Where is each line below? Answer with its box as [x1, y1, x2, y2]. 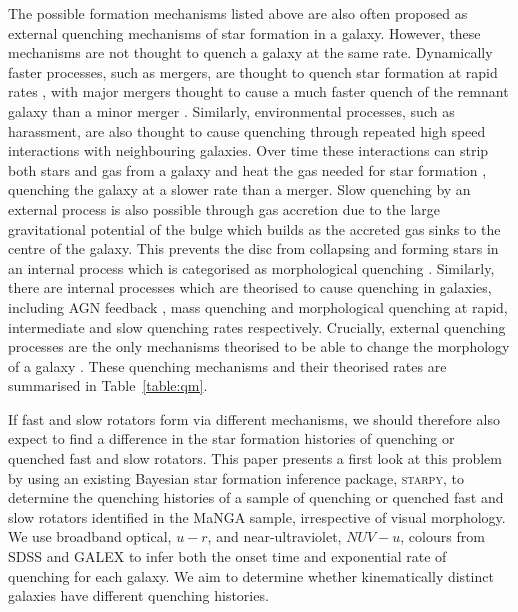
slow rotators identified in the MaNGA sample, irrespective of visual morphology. [8, 506, 506, 527]
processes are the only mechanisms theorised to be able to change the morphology [8, 336, 510, 357]
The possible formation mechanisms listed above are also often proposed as [8, 3, 468, 23]
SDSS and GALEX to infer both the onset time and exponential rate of [8, 546, 447, 567]
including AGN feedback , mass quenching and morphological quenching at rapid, [8, 296, 508, 317]
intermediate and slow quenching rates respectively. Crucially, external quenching [8, 316, 506, 337]
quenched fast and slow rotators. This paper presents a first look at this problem [8, 448, 502, 469]
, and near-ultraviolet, [207, 526, 342, 547]
